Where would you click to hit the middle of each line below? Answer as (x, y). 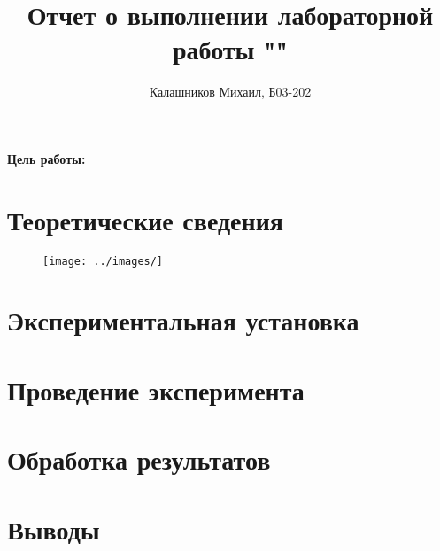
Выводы (54, 528)
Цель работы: (46, 158)
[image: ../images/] (103, 261)
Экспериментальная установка (183, 320)
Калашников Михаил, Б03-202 (230, 92)
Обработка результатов (139, 459)
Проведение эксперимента (156, 389)
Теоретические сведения (145, 219)
